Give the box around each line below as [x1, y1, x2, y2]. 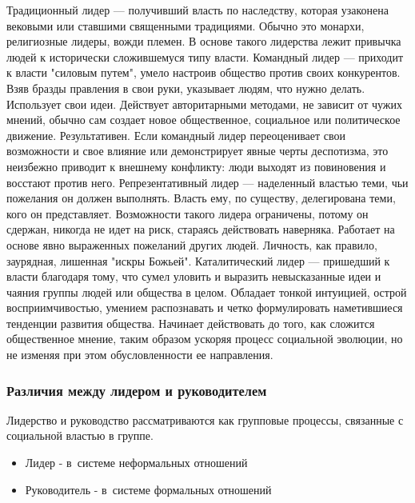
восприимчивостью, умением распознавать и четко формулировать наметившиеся [6, 299, 403, 316]
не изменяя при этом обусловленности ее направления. [6, 346, 273, 363]
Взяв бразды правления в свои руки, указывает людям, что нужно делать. [6, 79, 365, 96]
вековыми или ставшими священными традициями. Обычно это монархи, [6, 17, 365, 34]
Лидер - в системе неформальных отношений [25, 454, 248, 471]
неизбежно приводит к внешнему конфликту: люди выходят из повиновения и [6, 158, 386, 174]
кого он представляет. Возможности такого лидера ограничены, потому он [6, 205, 369, 222]
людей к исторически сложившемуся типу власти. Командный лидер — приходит [6, 48, 404, 65]
